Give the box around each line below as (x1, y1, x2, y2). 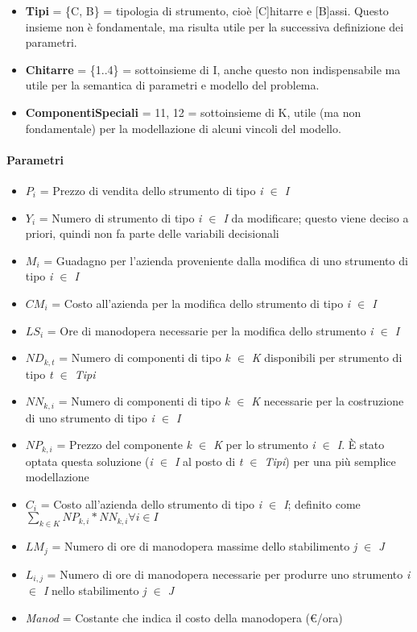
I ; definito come (283, 495, 361, 512)
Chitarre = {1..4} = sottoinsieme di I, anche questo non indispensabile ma (25, 60, 401, 77)
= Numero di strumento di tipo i (39, 209, 202, 226)
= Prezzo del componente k (56, 436, 192, 453)
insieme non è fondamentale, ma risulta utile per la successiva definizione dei (25, 18, 404, 35)
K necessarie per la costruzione (251, 393, 404, 410)
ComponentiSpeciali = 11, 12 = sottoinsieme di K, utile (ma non (25, 103, 361, 120)
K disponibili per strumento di (251, 349, 403, 366)
